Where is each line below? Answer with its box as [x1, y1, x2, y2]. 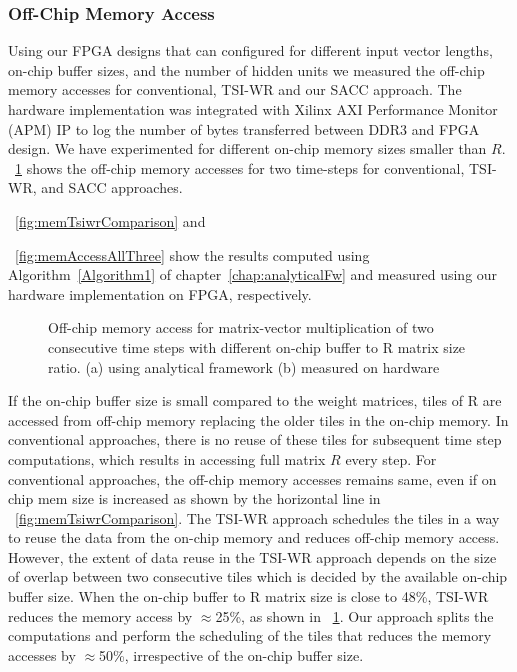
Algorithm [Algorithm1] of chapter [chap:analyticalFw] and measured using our [8, 264, 498, 285]
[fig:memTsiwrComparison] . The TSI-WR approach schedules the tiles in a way [15, 507, 500, 528]
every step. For [345, 448, 437, 469]
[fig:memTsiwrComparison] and [15, 210, 206, 231]
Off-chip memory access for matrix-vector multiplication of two [48, 317, 434, 338]
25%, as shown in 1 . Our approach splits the [215, 605, 494, 626]
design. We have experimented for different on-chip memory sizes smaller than [8, 138, 487, 159]
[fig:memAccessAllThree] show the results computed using [15, 244, 370, 265]
